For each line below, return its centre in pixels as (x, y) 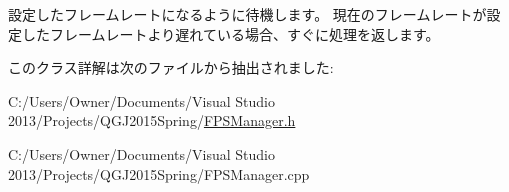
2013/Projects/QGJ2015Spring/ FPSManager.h (152, 120)
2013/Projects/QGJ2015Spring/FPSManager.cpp (159, 173)
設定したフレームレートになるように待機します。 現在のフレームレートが (247, 14)
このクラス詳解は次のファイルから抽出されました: (171, 67)
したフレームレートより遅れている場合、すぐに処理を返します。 (230, 33)
